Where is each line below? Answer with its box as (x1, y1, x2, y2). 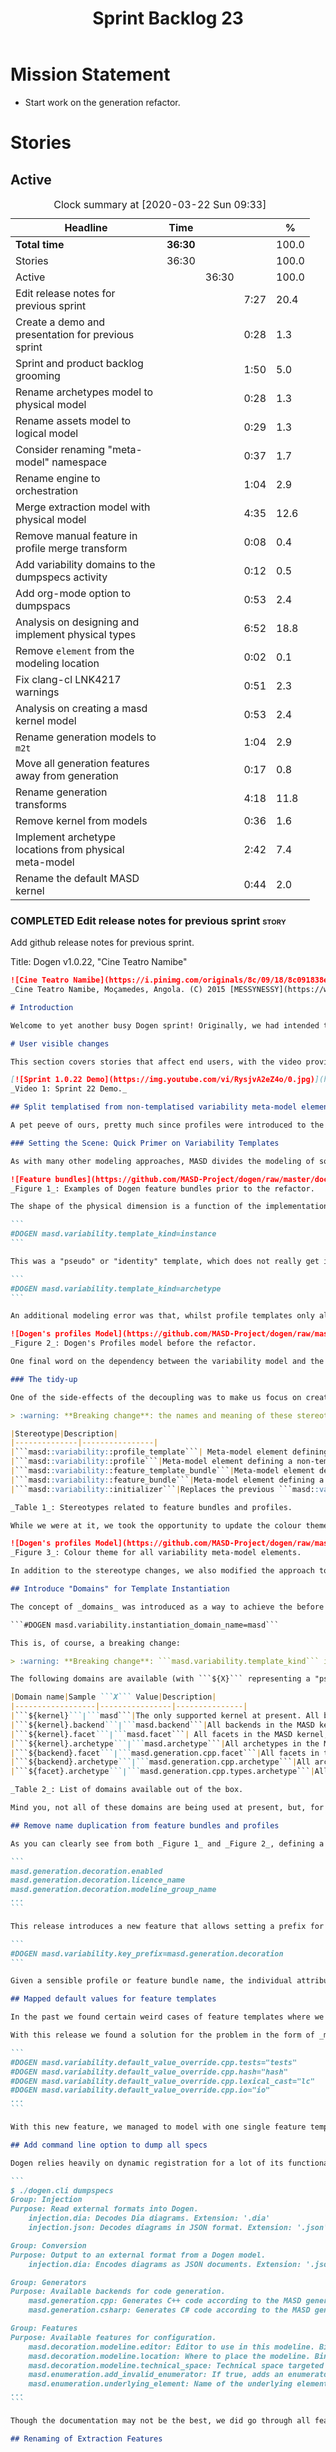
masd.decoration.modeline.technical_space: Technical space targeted (28, 2360, 325, 2371)
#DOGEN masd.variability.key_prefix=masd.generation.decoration (10, 1948, 284, 1959)
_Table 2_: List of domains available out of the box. (10, 1785, 244, 1795)
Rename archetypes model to (15, 385, 154, 399)
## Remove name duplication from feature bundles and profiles (10, 1820, 280, 1831)
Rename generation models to (15, 730, 157, 744)
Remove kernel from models (15, 813, 148, 827)
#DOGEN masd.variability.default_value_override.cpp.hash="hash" (10, 2067, 288, 2077)
